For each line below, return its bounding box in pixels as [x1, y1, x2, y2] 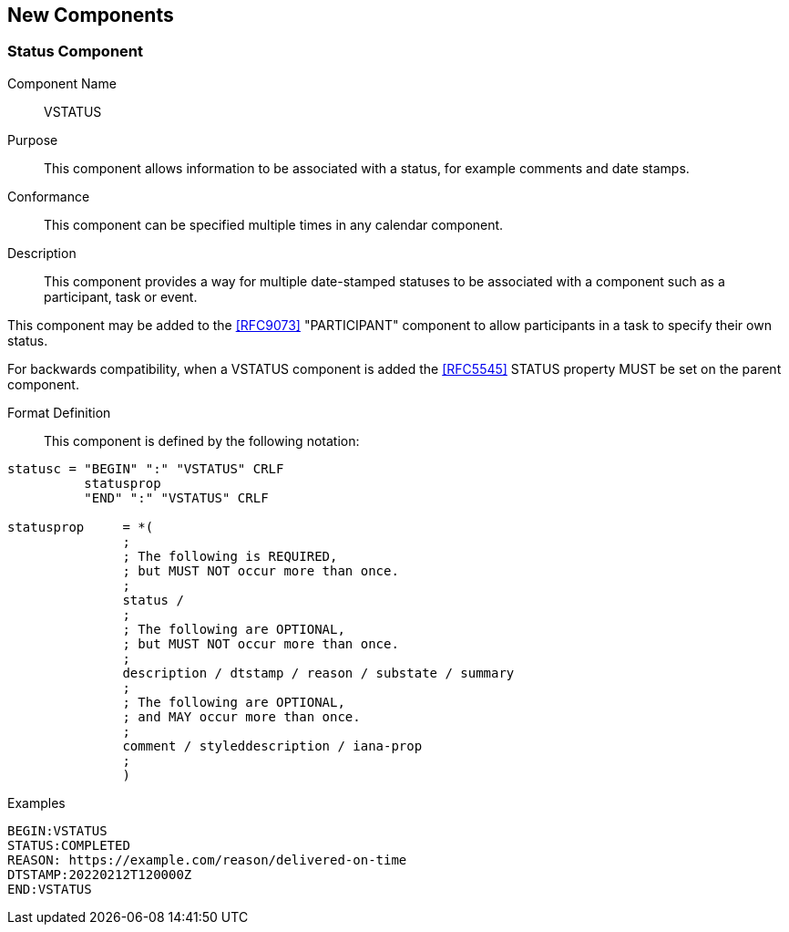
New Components [7, 4, 174, 26]
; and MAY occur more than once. [122, 709, 361, 724]
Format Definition [7, 404, 111, 420]
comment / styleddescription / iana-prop [122, 738, 423, 753]
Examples [7, 794, 66, 811]
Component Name [7, 75, 117, 91]
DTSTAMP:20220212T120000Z [7, 866, 192, 882]
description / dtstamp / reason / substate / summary [122, 665, 515, 680]
